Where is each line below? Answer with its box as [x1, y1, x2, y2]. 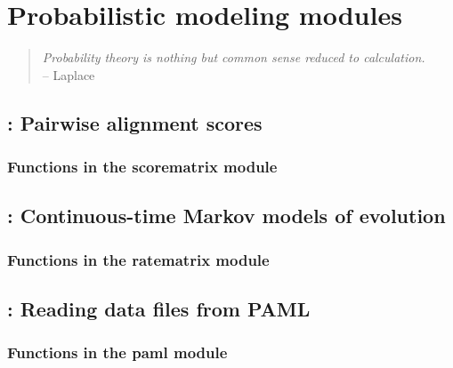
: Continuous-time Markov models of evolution [7, 202, 446, 229]
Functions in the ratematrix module [7, 248, 270, 270]
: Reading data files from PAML [7, 294, 311, 322]
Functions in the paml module [7, 341, 228, 364]
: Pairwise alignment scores [7, 108, 263, 136]
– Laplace [42, 65, 95, 84]
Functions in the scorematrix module [7, 156, 278, 178]
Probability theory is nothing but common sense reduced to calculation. [42, 48, 425, 67]
